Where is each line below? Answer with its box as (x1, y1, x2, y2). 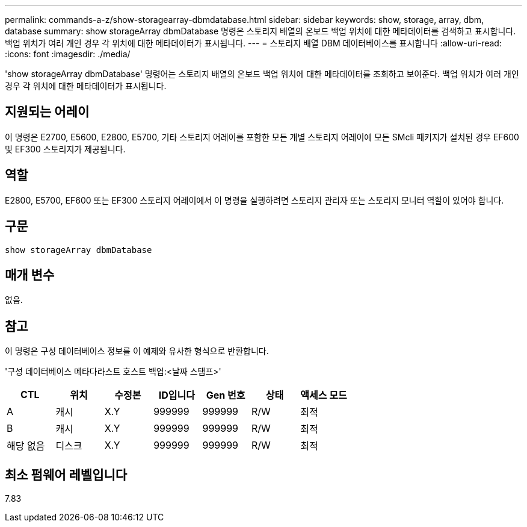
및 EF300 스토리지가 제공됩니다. (5, 143, 126, 154)
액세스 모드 (300, 389, 347, 402)
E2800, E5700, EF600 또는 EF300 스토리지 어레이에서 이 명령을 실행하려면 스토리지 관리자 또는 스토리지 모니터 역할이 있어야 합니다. (5, 195, 504, 205)
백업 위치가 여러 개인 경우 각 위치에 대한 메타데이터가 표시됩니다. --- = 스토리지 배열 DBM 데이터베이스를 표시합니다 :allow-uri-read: (5, 38, 502, 48)
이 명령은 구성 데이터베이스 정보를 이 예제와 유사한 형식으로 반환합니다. (5, 346, 269, 357)
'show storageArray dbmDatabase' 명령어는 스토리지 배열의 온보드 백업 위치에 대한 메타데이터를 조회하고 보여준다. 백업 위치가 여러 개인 (5, 69, 519, 79)
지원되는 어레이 (5, 104, 90, 120)
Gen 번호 (206, 389, 245, 402)
